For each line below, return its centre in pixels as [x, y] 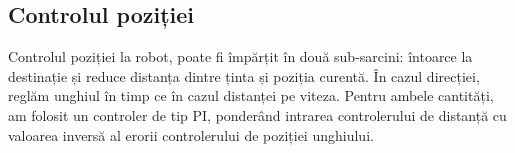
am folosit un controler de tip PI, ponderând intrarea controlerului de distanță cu [257, 114]
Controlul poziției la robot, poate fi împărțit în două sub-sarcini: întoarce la [240, 56]
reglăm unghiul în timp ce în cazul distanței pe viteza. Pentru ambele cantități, [251, 95]
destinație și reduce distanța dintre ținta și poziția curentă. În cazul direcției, [244, 75]
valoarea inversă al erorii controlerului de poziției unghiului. [191, 134]
